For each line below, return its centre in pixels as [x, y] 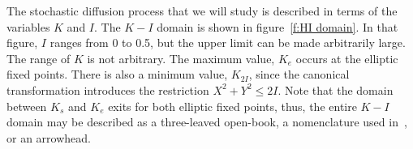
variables [28, 26]
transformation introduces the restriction [108, 89]
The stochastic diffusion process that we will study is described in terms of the [202, 11]
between [27, 106]
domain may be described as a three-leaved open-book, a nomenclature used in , [207, 122]
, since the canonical [299, 74]
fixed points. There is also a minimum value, [117, 74]
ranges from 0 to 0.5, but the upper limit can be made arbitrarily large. [228, 43]
